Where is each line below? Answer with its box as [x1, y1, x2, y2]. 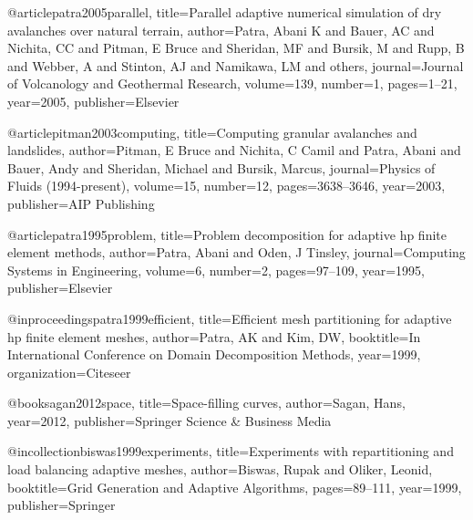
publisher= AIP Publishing [7, 193, 155, 213]
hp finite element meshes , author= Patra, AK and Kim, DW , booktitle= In [7, 327, 421, 346]
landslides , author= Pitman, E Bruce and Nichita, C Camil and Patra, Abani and [7, 140, 461, 160]
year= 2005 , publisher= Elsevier [7, 91, 180, 110]
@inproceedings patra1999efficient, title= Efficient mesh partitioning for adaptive [7, 308, 452, 328]
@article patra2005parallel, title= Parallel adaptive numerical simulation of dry [7, 3, 442, 21]
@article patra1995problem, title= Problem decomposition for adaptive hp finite [7, 224, 447, 244]
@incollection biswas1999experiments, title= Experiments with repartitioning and [7, 442, 454, 461]
